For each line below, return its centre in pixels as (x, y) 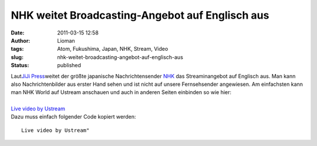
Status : (20, 65)
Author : (21, 40)
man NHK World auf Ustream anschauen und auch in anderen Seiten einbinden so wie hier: (121, 92)
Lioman (66, 40)
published (69, 65)
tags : (17, 49)
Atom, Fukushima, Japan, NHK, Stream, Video (113, 49)
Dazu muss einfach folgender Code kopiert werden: (73, 117)
